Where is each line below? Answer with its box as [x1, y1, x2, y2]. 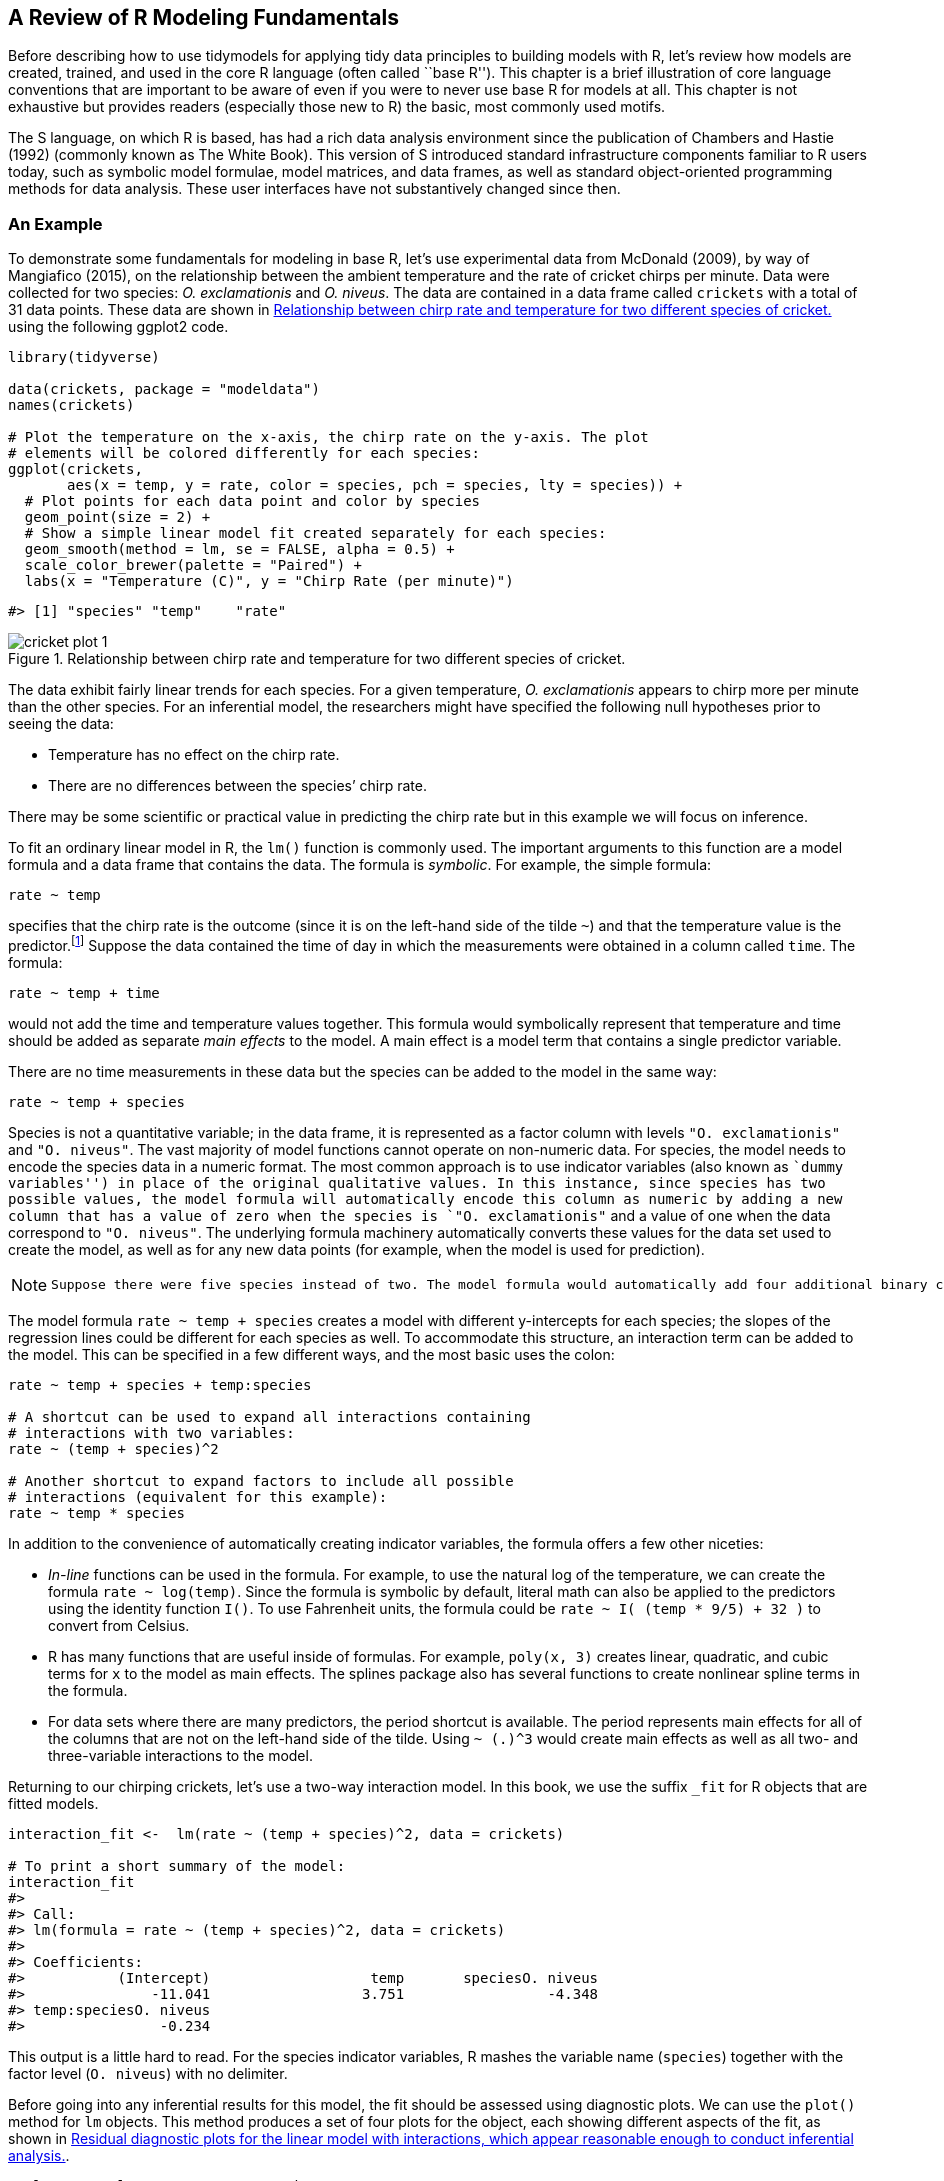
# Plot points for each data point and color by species [24, 493, 481, 510]
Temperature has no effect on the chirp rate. [48, 746, 340, 764]
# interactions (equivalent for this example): [8, 1488, 388, 1505]
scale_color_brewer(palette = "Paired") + [24, 557, 363, 574]
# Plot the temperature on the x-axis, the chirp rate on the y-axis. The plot [8, 429, 649, 446]
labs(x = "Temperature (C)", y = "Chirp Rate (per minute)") [24, 573, 514, 590]
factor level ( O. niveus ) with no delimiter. [8, 2064, 288, 2082]
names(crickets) [8, 397, 135, 414]
